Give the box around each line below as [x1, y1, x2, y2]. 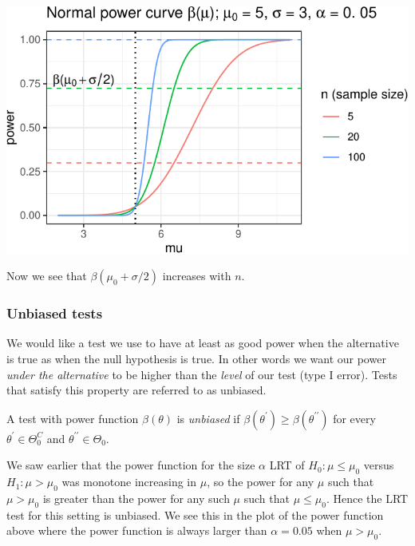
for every [333, 409, 376, 426]
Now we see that [6, 267, 87, 284]
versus [363, 457, 394, 473]
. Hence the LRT [326, 489, 409, 506]
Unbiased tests [6, 303, 103, 323]
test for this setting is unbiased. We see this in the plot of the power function [6, 506, 384, 523]
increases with [162, 267, 231, 284]
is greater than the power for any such [42, 489, 230, 506]
